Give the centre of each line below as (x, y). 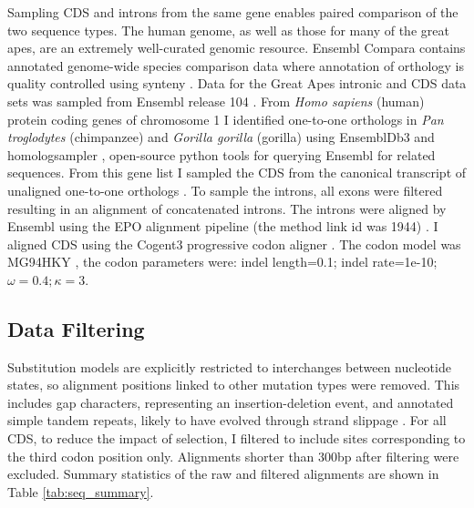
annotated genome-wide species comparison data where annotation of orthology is (236, 65)
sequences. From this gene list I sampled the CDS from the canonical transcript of (237, 173)
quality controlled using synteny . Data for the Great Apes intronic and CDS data (237, 83)
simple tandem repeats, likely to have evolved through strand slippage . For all (227, 420)
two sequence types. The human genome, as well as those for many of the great (228, 30)
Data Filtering (76, 328)
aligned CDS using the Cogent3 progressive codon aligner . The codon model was (234, 244)
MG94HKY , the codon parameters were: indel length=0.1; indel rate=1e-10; (222, 262)
